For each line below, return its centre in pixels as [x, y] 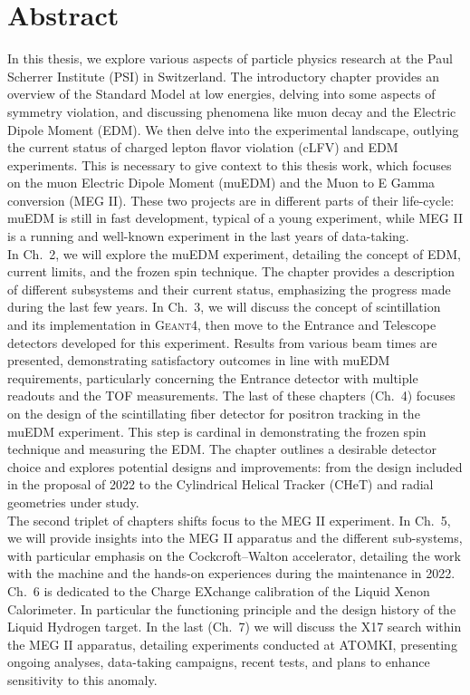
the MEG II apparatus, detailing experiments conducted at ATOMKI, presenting [232, 644]
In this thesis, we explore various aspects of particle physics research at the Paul [230, 58]
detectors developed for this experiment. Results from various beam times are [222, 342]
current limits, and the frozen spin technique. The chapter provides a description [231, 271]
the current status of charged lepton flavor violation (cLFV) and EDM [203, 147]
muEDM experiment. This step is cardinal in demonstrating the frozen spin [217, 431]
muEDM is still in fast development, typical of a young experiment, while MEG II [235, 218]
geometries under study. [73, 502]
